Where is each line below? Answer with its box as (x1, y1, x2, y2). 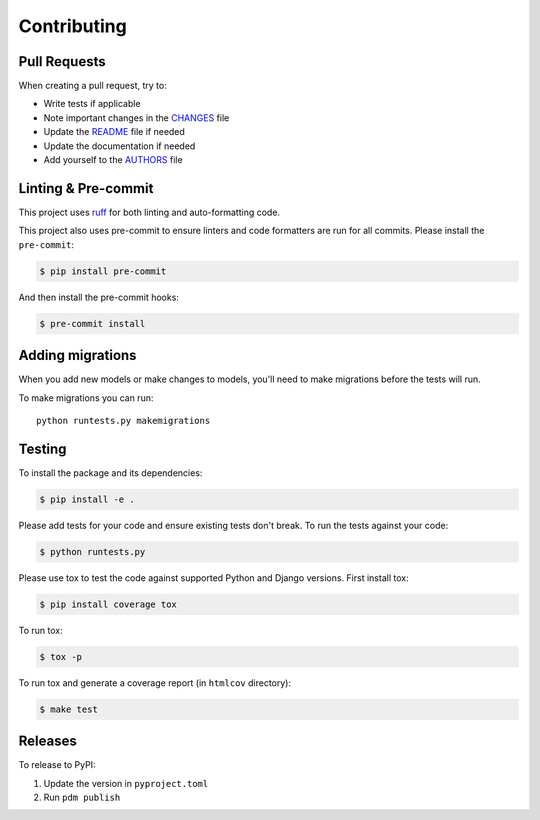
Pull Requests (18, 53, 106, 70)
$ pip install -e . (39, 493, 135, 505)
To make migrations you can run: (18, 391, 154, 404)
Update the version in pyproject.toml (43, 777, 209, 789)
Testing (18, 440, 67, 457)
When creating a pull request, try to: (18, 80, 167, 92)
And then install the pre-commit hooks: (18, 291, 180, 303)
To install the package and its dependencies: (18, 466, 203, 479)
